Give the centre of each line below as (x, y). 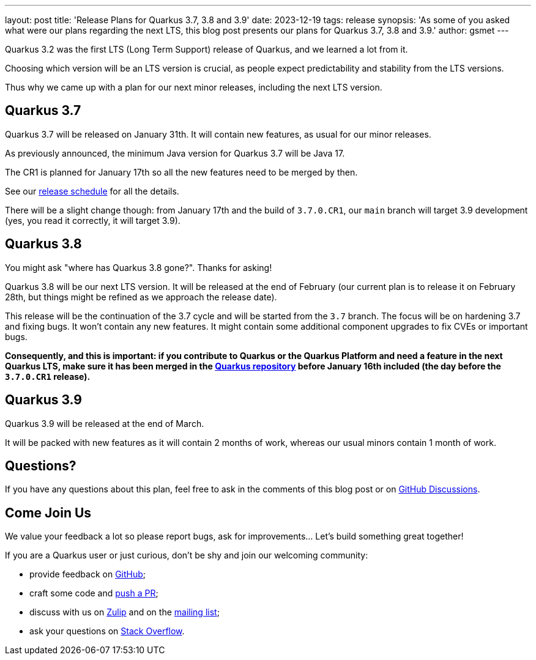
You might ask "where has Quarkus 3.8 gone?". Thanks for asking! (139, 267)
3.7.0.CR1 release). (48, 376)
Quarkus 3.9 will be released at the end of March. (105, 423)
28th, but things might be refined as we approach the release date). (141, 297)
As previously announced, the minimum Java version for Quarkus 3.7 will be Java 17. (175, 153)
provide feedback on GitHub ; (88, 574)
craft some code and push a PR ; (94, 593)
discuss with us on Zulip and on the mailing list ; (125, 612)
